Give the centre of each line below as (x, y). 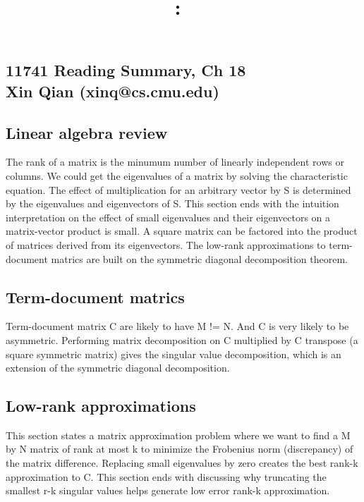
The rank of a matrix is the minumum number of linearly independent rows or (175, 162)
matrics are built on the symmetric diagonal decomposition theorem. (199, 258)
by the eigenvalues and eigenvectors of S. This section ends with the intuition (172, 203)
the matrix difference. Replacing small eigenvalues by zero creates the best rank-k (182, 463)
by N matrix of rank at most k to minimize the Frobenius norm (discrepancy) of (180, 449)
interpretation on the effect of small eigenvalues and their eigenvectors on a (168, 217)
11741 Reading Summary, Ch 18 (126, 70)
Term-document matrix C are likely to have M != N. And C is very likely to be (177, 326)
